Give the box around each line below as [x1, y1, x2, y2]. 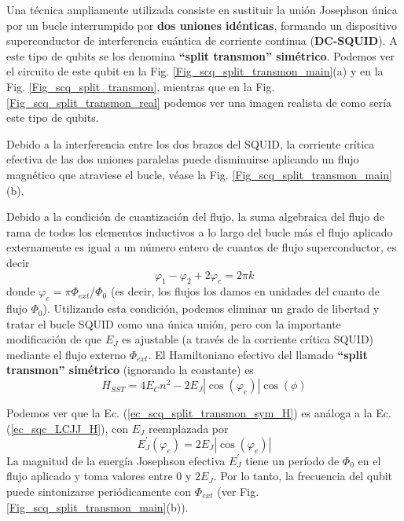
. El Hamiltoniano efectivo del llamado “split [148, 346, 368, 362]
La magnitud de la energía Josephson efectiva [6, 452, 226, 468]
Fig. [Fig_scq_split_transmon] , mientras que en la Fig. [6, 78, 275, 94]
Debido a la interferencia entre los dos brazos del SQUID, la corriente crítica [6, 135, 375, 152]
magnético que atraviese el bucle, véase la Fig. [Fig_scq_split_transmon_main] [6, 166, 392, 182]
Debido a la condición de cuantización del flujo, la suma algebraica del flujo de [6, 208, 384, 225]
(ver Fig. [217, 482, 259, 499]
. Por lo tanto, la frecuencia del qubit [213, 468, 393, 484]
